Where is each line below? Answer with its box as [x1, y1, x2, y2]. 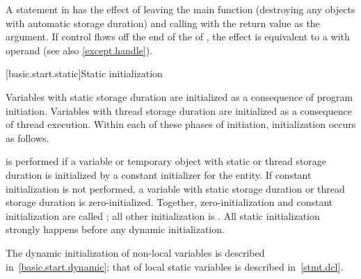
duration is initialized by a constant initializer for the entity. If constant [6, 167, 312, 182]
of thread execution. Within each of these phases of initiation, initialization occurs [6, 117, 356, 131]
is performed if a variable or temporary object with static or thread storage [6, 154, 327, 168]
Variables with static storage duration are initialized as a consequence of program [6, 89, 353, 104]
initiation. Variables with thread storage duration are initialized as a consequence [6, 103, 352, 118]
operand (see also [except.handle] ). [6, 42, 152, 57]
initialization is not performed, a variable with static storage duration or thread [6, 181, 345, 196]
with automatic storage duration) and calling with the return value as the [6, 15, 320, 30]
